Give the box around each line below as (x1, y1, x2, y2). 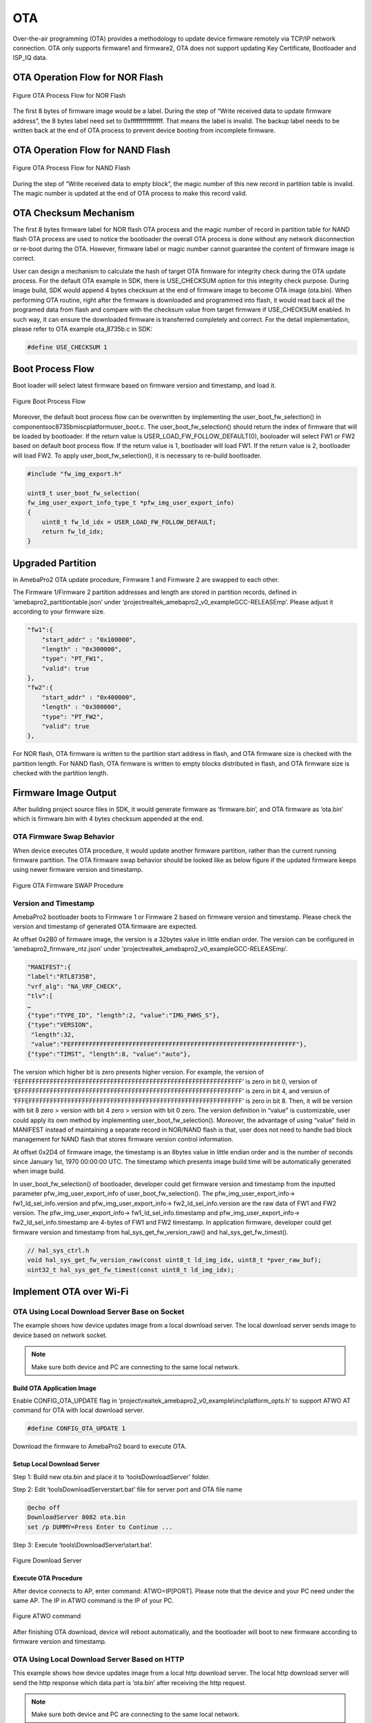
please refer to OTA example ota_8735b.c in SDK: (12, 325, 153, 333)
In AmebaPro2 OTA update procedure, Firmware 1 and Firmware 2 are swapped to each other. (12, 575, 280, 584)
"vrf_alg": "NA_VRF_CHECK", (27, 982, 122, 990)
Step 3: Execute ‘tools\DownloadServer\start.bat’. (12, 1540, 153, 1549)
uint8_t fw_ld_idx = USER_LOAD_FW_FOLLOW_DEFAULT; (41, 518, 216, 526)
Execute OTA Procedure (12, 1574, 83, 1582)
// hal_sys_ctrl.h (27, 1246, 90, 1254)
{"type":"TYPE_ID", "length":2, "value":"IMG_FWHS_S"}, (27, 1012, 220, 1019)
